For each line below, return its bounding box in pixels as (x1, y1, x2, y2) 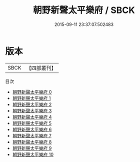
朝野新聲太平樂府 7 (12, 132, 51, 138)
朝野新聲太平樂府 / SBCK (33, 4, 135, 16)
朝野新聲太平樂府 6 (12, 126, 52, 132)
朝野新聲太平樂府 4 (12, 113, 52, 120)
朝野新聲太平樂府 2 (12, 101, 52, 107)
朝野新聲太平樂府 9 (12, 145, 52, 151)
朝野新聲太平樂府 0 (12, 88, 52, 95)
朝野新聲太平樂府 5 (12, 120, 52, 126)
